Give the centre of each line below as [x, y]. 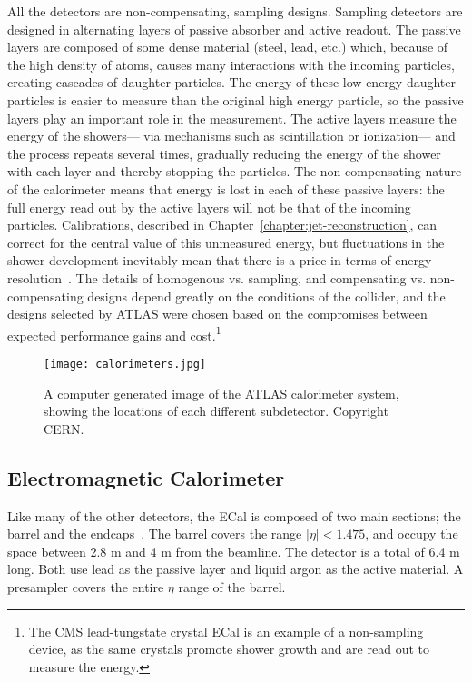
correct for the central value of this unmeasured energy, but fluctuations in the [226, 242]
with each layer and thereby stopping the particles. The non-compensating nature [235, 171]
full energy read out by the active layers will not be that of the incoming [209, 207]
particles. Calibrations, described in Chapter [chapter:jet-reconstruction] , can [222, 225]
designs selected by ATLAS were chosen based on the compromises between [217, 314]
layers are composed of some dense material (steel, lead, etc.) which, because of [228, 47]
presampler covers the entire [86, 586]
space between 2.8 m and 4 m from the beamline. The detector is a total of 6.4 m [234, 551]
